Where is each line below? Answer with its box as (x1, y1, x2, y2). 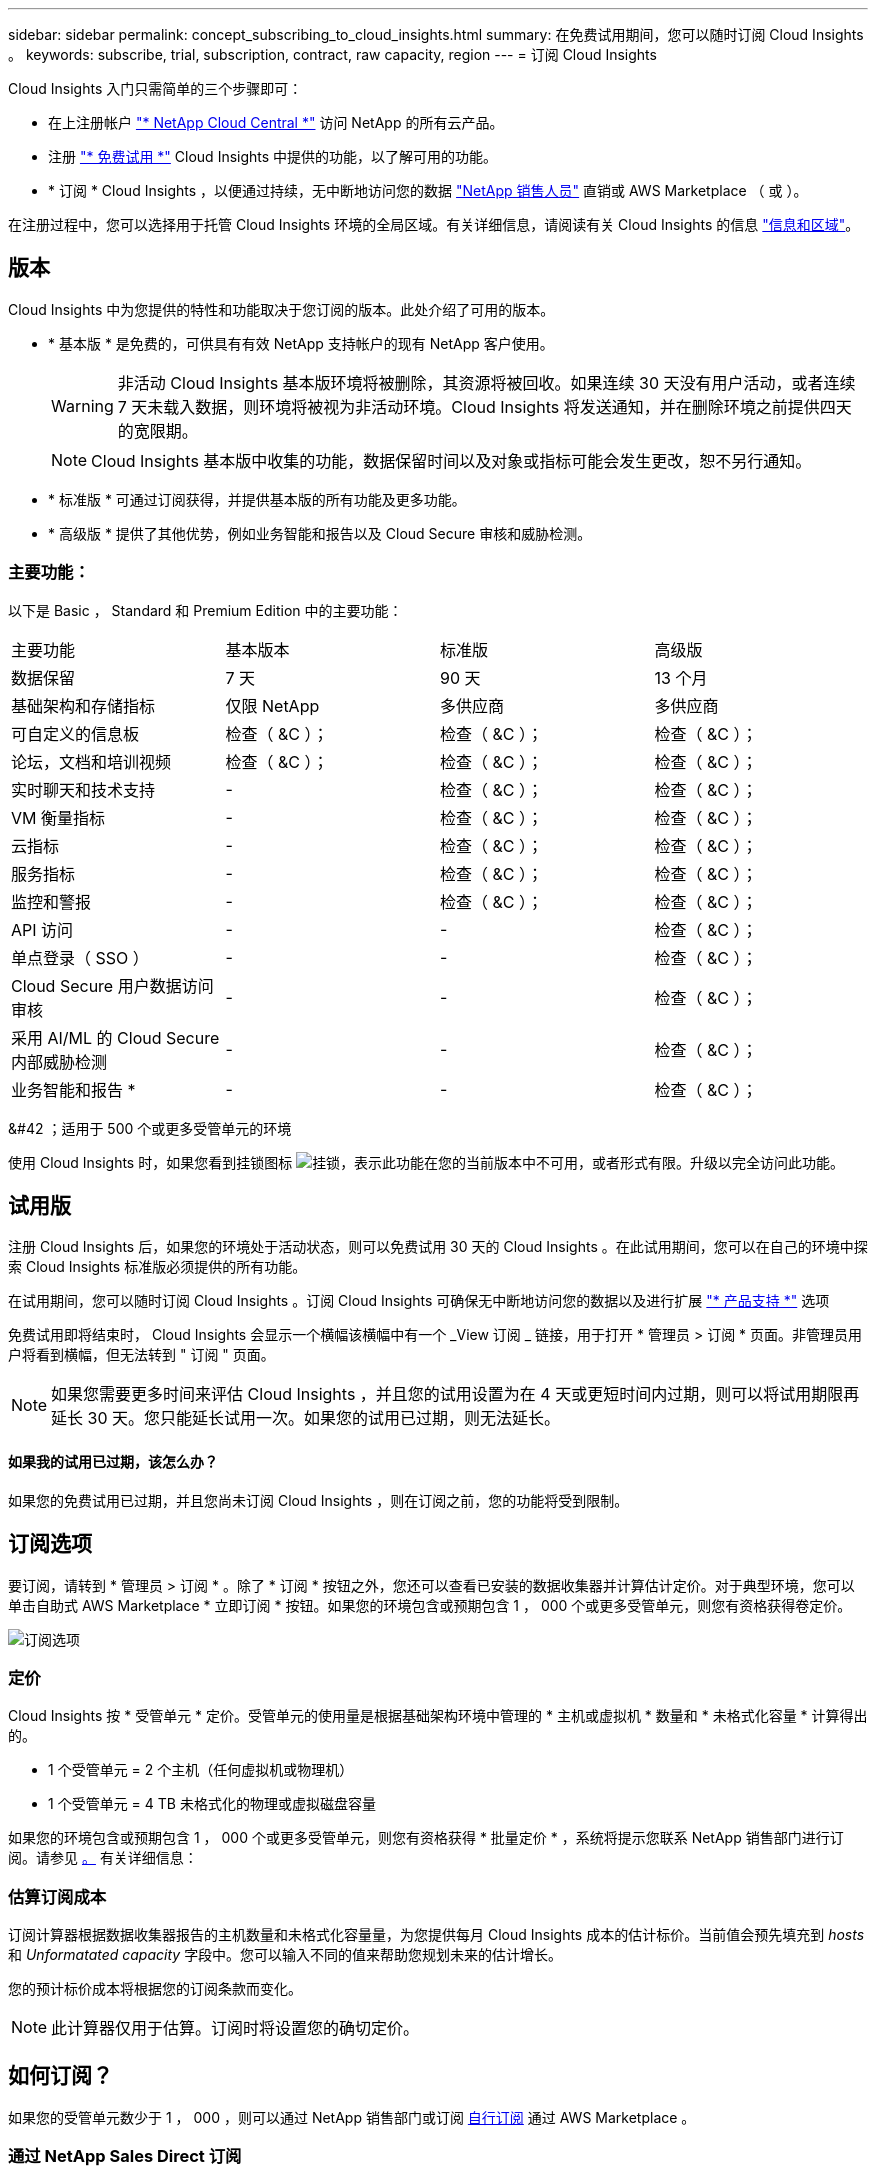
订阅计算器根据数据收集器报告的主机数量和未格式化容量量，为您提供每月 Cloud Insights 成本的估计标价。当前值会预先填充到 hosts (8, 1926, 865, 1943)
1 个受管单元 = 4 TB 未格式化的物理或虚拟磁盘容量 (48, 1795, 376, 1813)
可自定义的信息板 (11, 723, 140, 744)
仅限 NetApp (225, 695, 320, 716)
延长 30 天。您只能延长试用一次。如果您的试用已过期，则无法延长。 (51, 1408, 561, 1429)
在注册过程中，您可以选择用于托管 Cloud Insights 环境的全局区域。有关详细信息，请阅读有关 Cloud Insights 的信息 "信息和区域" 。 (8, 216, 860, 233)
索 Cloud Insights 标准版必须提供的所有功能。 (8, 1258, 307, 1276)
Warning (51, 395, 114, 416)
